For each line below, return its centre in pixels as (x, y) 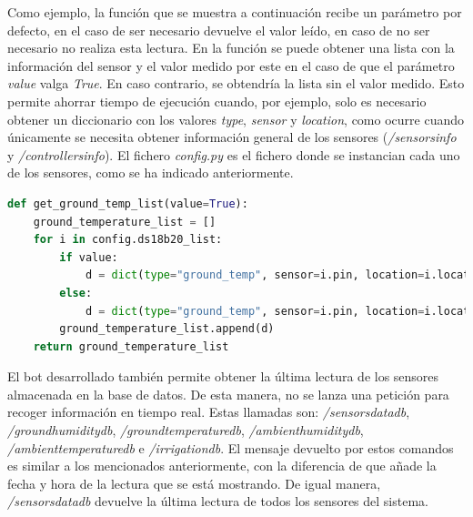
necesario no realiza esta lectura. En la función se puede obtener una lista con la (231, 48)
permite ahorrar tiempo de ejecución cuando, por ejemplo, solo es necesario (217, 101)
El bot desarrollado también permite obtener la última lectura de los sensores (223, 376)
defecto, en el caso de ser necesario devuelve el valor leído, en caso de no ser (219, 30)
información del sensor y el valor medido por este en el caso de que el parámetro (231, 65)
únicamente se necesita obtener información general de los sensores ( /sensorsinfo (232, 137)
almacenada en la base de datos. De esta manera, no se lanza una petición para (228, 394)
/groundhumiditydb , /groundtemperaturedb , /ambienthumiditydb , (186, 430)
